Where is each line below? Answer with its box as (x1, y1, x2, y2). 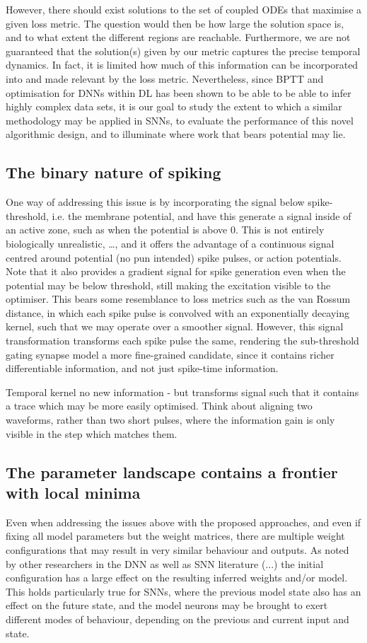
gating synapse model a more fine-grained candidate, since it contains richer (6, 347, 334, 361)
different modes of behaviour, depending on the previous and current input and (6, 611, 349, 626)
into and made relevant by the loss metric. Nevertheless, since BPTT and (6, 71, 324, 86)
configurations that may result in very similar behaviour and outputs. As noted (6, 543, 349, 557)
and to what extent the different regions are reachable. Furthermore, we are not (6, 30, 351, 45)
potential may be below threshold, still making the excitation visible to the (6, 277, 331, 292)
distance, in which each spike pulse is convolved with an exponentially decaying (6, 305, 350, 320)
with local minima (6, 482, 141, 504)
